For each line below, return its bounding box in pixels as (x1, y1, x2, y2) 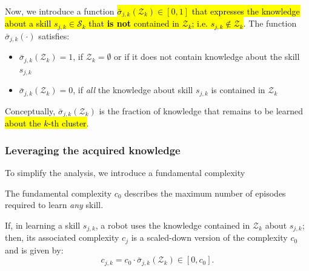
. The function (243, 17, 297, 30)
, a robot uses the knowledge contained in (95, 218, 250, 231)
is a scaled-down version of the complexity (131, 231, 288, 244)
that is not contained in (88, 17, 179, 30)
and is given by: (5, 243, 64, 256)
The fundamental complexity (5, 186, 112, 199)
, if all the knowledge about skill (73, 83, 193, 96)
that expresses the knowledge (191, 5, 300, 17)
